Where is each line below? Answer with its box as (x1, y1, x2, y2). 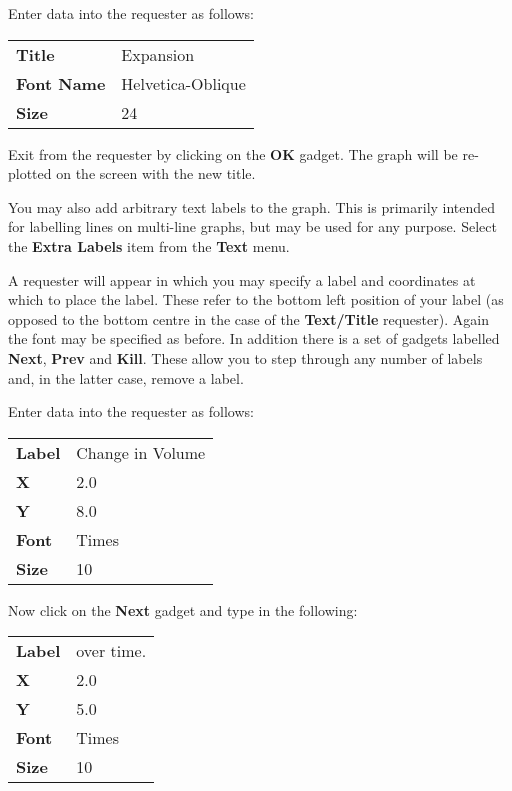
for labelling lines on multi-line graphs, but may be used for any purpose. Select (8, 216, 497, 237)
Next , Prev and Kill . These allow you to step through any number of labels (8, 347, 483, 368)
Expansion (121, 42, 195, 66)
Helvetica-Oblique (121, 71, 246, 95)
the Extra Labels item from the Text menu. (8, 235, 290, 256)
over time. (76, 639, 147, 663)
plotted (8, 163, 52, 184)
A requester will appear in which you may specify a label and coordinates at (8, 269, 476, 290)
